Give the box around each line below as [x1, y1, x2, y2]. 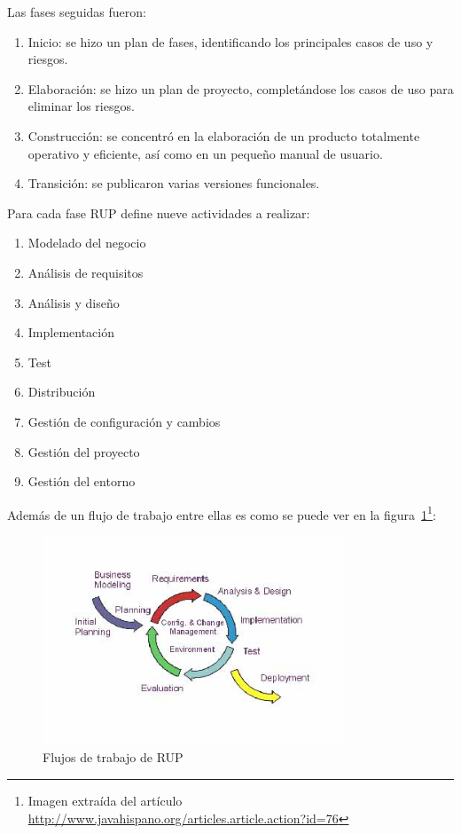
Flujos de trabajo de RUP [43, 748, 184, 767]
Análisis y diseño [27, 293, 120, 311]
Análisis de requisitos [27, 263, 144, 281]
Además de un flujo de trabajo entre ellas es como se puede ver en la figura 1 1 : [7, 502, 436, 523]
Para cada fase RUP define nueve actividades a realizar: [7, 203, 310, 222]
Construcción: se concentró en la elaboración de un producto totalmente [27, 126, 420, 145]
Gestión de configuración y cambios [27, 412, 221, 430]
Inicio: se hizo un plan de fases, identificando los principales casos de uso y [27, 32, 434, 51]
